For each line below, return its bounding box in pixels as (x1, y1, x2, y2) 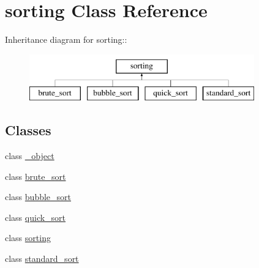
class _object (5, 149, 54, 162)
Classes (5, 121, 51, 140)
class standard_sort (5, 252, 79, 265)
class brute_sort (5, 169, 66, 182)
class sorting (5, 231, 51, 244)
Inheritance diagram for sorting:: (5, 33, 127, 46)
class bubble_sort (5, 190, 72, 203)
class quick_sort (5, 210, 66, 223)
